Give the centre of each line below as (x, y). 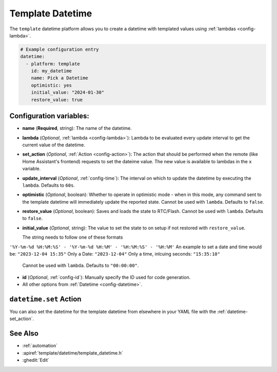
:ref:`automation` (40, 346)
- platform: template (53, 64)
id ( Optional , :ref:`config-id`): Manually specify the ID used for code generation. (106, 277)
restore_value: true (57, 100)
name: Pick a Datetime (60, 78)
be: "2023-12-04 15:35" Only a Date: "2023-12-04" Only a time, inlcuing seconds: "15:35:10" (115, 254)
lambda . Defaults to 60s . (49, 185)
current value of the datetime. (54, 145)
